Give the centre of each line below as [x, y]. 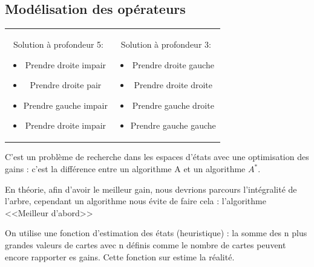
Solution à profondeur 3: [166, 44]
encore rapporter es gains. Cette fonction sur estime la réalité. [120, 256]
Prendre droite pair [66, 85]
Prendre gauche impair [65, 105]
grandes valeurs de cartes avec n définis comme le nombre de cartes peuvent [146, 244]
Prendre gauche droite [173, 105]
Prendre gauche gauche [173, 125]
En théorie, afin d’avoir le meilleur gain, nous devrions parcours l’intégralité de [151, 189]
